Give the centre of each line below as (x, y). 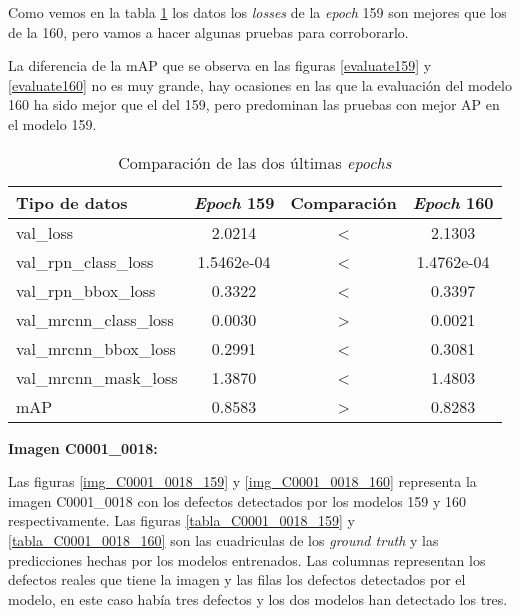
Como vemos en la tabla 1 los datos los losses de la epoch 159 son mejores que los (257, 12)
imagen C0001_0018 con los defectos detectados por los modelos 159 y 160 (237, 500)
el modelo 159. (52, 123)
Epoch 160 (453, 202)
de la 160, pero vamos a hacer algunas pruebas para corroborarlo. (208, 31)
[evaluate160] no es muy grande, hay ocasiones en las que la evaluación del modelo (260, 84)
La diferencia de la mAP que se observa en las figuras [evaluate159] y (220, 65)
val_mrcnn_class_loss (95, 319)
